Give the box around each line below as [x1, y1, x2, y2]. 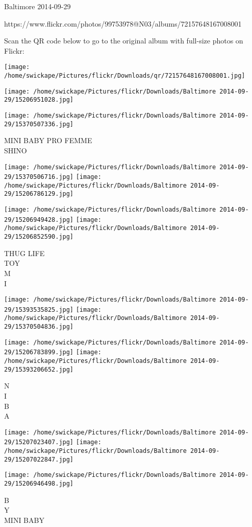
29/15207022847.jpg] [4, 455, 74, 463]
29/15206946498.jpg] [4, 480, 74, 488]
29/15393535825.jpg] [4, 306, 74, 313]
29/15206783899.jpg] [4, 349, 74, 356]
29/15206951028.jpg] [4, 96, 74, 104]
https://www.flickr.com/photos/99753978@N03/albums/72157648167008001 [4, 18, 242, 29]
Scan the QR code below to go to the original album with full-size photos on [4, 35, 243, 46]
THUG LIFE [4, 247, 45, 258]
